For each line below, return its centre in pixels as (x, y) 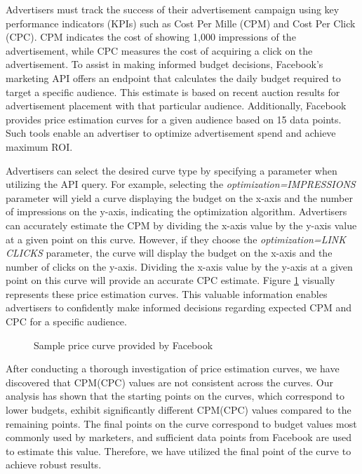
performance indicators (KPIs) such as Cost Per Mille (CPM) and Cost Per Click (181, 23)
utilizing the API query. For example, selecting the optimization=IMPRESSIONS (181, 184)
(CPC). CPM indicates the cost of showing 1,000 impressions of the (151, 37)
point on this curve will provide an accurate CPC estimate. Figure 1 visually (170, 280)
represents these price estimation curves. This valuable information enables (167, 293)
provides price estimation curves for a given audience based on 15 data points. (174, 119)
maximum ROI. (39, 146)
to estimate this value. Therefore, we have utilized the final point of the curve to (179, 451)
